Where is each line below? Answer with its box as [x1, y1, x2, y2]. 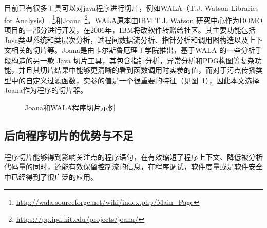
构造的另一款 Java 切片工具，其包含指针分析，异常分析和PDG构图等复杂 [11, 54, 255, 65]
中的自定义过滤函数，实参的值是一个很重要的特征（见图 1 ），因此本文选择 [11, 74, 259, 85]
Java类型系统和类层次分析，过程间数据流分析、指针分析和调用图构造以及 [4, 34, 249, 45]
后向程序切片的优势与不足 [4, 127, 133, 143]
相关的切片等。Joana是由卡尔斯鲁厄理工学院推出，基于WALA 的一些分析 [11, 45, 256, 55]
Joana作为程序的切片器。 [4, 85, 87, 96]
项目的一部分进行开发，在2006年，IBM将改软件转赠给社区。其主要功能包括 [4, 24, 256, 35]
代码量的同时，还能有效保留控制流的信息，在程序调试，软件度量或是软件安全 [4, 161, 263, 172]
